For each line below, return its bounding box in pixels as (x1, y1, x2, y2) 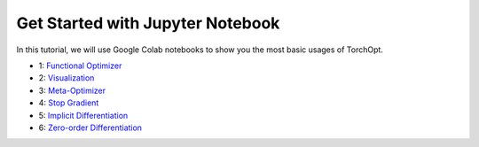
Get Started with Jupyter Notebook (16, 13, 280, 33)
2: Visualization (38, 73, 95, 83)
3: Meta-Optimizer (38, 85, 106, 96)
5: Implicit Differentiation (38, 110, 129, 120)
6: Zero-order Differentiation (38, 122, 142, 133)
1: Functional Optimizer (38, 60, 122, 71)
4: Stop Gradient (38, 97, 99, 108)
